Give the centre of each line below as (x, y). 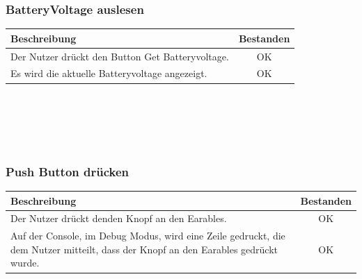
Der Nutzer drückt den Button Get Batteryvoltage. (120, 56)
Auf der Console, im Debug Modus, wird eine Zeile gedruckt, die (148, 236)
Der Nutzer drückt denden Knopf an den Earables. (119, 218)
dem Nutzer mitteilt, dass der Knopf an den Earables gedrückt (144, 249)
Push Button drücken (68, 171)
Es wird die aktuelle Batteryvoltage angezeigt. (109, 73)
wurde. (25, 263)
